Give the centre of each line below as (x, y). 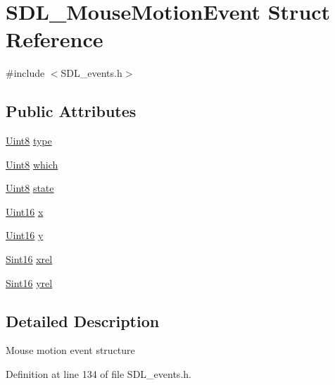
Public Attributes (71, 111)
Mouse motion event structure (70, 350)
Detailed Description (83, 320)
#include (25, 73)
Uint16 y (25, 235)
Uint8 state (30, 188)
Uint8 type (29, 141)
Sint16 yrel (29, 282)
